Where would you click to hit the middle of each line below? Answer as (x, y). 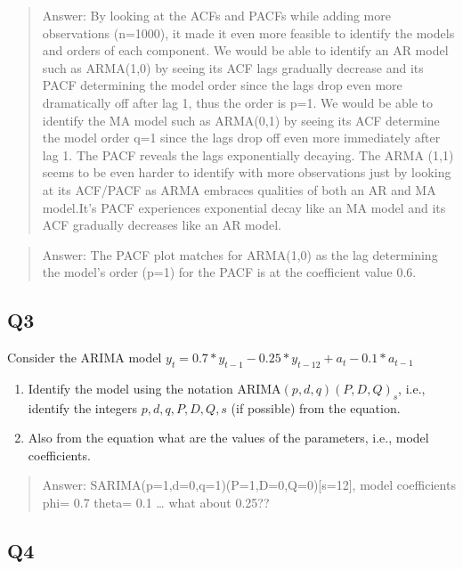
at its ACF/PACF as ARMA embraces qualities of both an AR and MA (239, 189)
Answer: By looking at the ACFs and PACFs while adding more (216, 15)
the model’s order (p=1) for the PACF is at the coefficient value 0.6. (229, 272)
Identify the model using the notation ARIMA (154, 388)
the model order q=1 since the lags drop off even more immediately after (241, 138)
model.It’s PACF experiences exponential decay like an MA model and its (244, 207)
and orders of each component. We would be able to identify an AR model (245, 50)
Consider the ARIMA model (85, 358)
